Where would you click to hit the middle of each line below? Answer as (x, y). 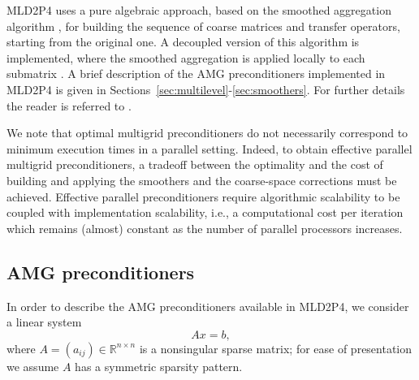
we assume (33, 366)
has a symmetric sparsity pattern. (159, 366)
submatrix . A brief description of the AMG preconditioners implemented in (196, 73)
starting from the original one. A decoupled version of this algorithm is (183, 42)
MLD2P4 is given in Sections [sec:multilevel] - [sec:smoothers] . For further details (206, 89)
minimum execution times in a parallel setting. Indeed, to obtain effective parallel (209, 148)
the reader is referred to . (69, 105)
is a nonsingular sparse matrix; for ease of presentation (276, 348)
